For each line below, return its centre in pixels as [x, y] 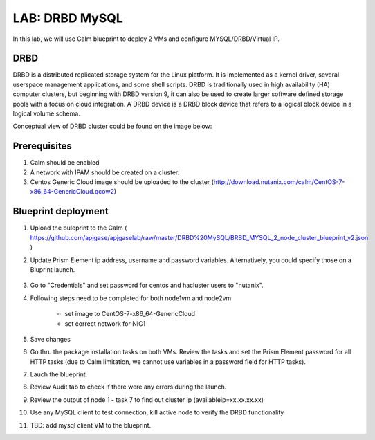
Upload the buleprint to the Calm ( [79, 228]
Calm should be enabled [65, 163]
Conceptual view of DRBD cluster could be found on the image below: [112, 126]
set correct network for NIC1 [105, 323]
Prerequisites [42, 146]
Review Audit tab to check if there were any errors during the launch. [128, 387]
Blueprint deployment [61, 211]
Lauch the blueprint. [59, 374]
